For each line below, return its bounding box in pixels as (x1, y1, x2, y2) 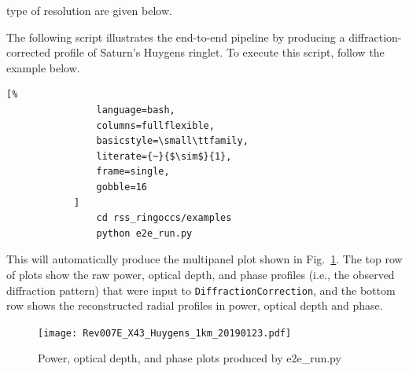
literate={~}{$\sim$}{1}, (96, 150, 232, 162)
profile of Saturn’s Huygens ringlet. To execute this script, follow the (53, 44, 385, 61)
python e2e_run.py (96, 227, 193, 239)
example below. (6, 59, 80, 75)
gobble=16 (96, 181, 147, 193)
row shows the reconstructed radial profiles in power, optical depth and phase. (6, 297, 383, 314)
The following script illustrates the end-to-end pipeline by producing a (6, 28, 345, 45)
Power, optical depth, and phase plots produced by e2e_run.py (38, 350, 341, 366)
